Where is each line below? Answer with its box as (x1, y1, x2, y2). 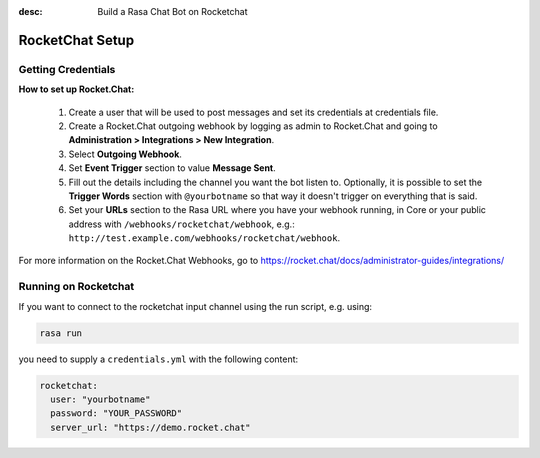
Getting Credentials (18, 62, 116, 76)
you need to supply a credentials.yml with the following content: (18, 353, 299, 365)
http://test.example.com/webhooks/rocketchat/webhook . (68, 232, 340, 244)
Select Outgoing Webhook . (68, 148, 182, 160)
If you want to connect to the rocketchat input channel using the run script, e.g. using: (18, 300, 373, 312)
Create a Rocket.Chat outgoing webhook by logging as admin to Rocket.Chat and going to (68, 120, 439, 132)
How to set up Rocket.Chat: (18, 83, 135, 95)
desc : (18, 6, 43, 17)
